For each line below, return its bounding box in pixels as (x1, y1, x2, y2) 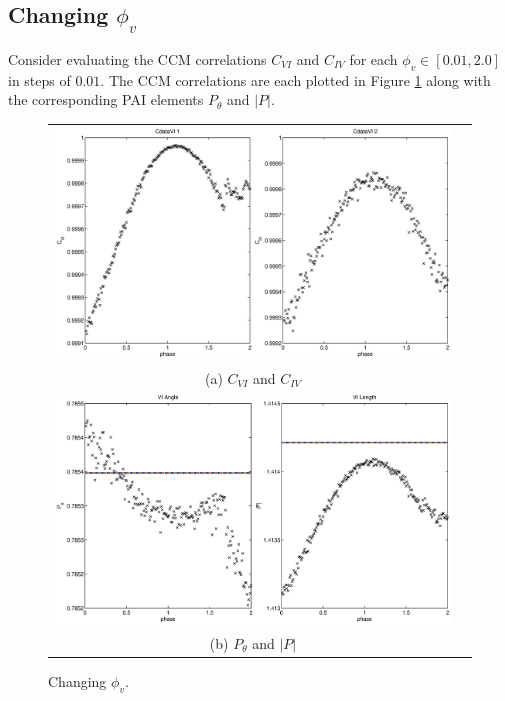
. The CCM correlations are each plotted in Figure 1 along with (100, 69, 491, 90)
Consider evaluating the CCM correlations (8, 49, 267, 69)
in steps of (8, 69, 71, 90)
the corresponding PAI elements (8, 89, 204, 110)
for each (349, 49, 398, 69)
